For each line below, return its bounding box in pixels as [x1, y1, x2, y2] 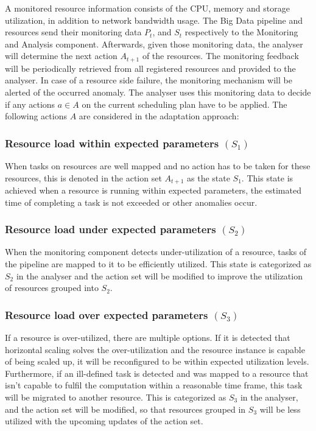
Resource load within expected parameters [5, 135, 219, 150]
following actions [5, 110, 67, 122]
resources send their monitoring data [5, 26, 142, 38]
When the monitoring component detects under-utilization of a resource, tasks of [5, 245, 307, 258]
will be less [259, 402, 301, 415]
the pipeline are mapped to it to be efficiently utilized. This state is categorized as [5, 258, 312, 270]
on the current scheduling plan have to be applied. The [82, 97, 287, 110]
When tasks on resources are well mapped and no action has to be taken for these [5, 159, 311, 172]
